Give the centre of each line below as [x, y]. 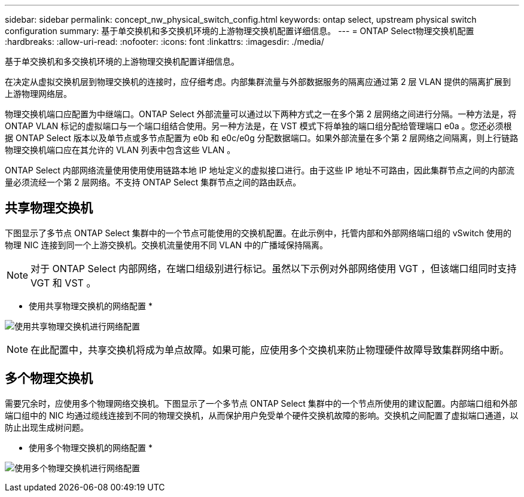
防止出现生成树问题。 [47, 427]
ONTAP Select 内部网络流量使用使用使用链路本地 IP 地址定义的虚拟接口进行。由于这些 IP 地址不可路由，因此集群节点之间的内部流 [260, 170]
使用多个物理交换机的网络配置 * [91, 447]
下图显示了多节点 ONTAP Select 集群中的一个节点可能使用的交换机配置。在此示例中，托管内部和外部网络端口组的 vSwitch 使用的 [258, 233]
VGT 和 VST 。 [63, 283]
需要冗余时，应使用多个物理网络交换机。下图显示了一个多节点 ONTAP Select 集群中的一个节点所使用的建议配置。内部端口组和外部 [261, 403]
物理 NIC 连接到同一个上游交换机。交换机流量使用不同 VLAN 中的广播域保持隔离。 [167, 245]
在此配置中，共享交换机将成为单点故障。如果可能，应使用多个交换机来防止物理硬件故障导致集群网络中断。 [270, 350]
